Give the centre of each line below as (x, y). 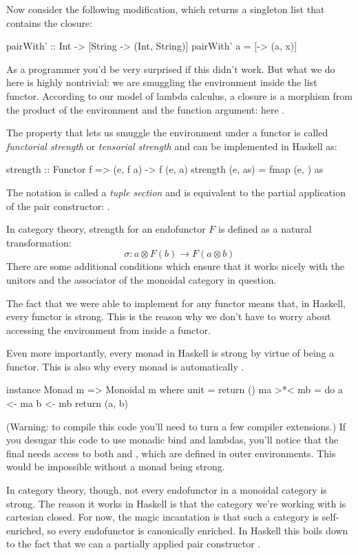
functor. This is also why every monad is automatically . (125, 366)
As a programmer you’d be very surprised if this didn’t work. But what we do (171, 69)
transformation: (39, 242)
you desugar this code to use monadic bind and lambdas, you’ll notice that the (172, 440)
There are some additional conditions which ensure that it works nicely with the (176, 266)
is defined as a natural (265, 229)
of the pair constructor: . (58, 206)
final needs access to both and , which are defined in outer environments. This (171, 453)
